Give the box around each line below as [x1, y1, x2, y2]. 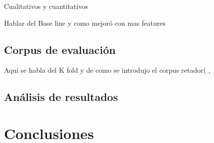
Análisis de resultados [4, 89, 118, 104]
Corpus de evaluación [4, 42, 116, 57]
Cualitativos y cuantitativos [4, 1, 88, 11]
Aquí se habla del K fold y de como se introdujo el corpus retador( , [4, 65, 211, 75]
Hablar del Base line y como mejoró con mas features [4, 17, 165, 28]
